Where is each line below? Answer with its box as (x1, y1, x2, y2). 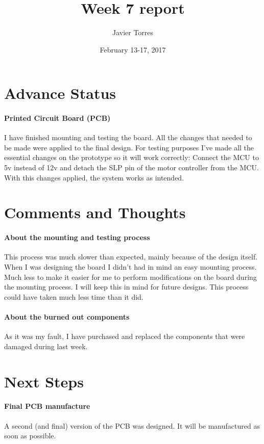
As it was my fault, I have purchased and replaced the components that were (4, 331, 245, 342)
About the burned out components (4, 311, 130, 322)
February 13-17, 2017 (100, 44, 166, 55)
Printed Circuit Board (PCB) (4, 113, 111, 123)
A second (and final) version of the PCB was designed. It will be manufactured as (4, 420, 260, 431)
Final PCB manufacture (4, 401, 90, 411)
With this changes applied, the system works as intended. (4, 172, 184, 182)
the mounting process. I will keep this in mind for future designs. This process (4, 281, 249, 292)
